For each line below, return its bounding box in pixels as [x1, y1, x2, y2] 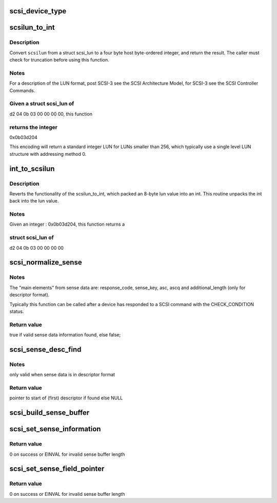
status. [9, 308, 24, 314]
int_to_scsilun [9, 164, 55, 173]
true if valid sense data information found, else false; [9, 332, 121, 338]
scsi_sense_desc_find [9, 345, 82, 354]
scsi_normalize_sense [9, 258, 82, 267]
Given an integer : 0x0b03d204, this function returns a [9, 221, 125, 228]
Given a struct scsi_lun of [9, 100, 74, 107]
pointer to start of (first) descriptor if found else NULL [9, 395, 123, 401]
